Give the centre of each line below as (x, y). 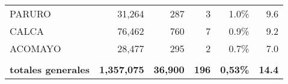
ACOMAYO (35, 48)
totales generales (50, 69)
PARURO (30, 13)
